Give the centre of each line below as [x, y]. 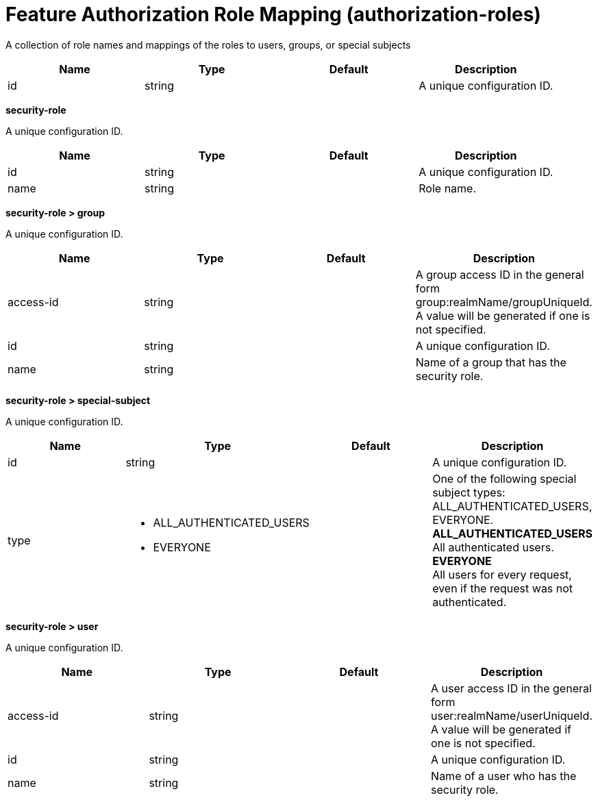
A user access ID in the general [511, 688]
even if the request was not [503, 588]
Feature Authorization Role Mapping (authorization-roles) [273, 14]
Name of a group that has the [491, 362]
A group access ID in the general [500, 274]
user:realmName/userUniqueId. [512, 715]
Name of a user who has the [504, 776]
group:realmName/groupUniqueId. [504, 302]
